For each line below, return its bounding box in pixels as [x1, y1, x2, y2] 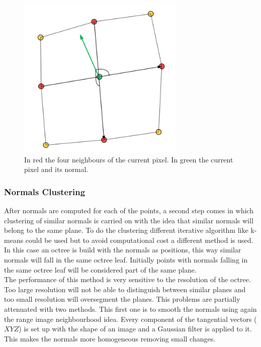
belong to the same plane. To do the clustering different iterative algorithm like [4, 225, 248, 235]
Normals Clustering [4, 185, 85, 198]
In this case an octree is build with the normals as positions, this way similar [4, 244, 241, 255]
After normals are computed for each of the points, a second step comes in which [4, 205, 253, 216]
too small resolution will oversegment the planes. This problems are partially [4, 294, 240, 304]
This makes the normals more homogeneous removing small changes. [4, 333, 216, 343]
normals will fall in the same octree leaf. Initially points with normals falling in [4, 254, 248, 265]
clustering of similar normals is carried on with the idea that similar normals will [4, 215, 253, 225]
